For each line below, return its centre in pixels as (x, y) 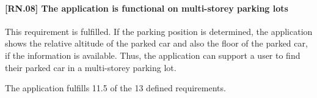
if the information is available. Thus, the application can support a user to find (153, 55)
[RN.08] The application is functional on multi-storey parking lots (147, 8)
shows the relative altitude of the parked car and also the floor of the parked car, (156, 43)
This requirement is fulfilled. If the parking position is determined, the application (159, 31)
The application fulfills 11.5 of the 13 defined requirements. (115, 88)
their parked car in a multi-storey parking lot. (91, 67)
